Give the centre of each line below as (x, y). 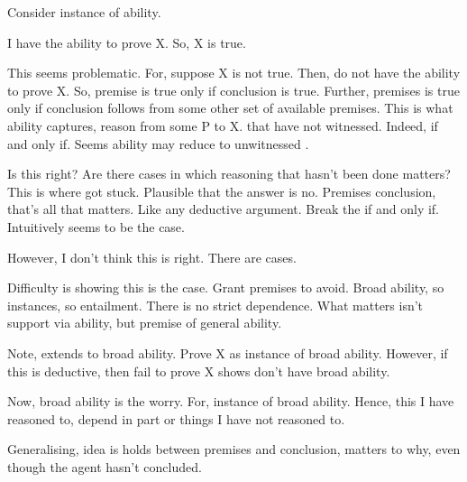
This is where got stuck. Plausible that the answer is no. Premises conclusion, (222, 191)
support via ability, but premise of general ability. (145, 323)
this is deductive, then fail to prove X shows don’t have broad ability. (199, 371)
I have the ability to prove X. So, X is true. (127, 42)
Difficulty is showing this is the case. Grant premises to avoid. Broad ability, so (226, 287)
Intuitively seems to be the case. (96, 226)
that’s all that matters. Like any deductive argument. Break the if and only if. (224, 209)
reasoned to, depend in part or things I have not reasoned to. (176, 418)
